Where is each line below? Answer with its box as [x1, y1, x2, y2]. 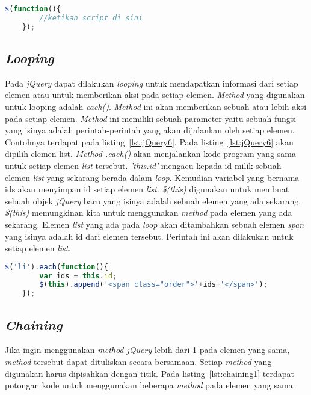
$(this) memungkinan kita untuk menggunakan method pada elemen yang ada [5, 206, 292, 219]
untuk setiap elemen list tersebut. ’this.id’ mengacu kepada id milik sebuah [5, 159, 282, 171]
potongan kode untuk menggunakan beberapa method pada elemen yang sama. [5, 379, 295, 391]
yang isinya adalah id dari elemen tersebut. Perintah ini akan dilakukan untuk [5, 230, 294, 242]
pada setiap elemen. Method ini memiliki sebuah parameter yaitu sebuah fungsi [5, 112, 297, 124]
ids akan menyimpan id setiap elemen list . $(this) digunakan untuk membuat [5, 183, 289, 195]
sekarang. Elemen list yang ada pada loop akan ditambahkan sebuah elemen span [5, 218, 304, 230]
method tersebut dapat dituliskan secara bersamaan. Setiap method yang [5, 355, 272, 368]
